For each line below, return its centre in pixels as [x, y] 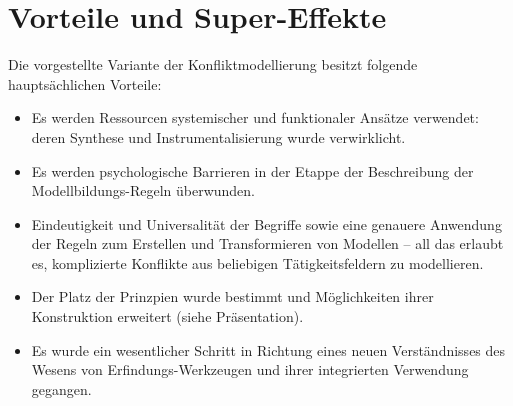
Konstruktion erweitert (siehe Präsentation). [167, 316]
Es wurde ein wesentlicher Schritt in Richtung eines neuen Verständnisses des [268, 349]
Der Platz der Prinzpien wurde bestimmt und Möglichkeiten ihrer [232, 296]
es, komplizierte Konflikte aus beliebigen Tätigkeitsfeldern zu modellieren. [257, 262]
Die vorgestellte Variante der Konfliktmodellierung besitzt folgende [213, 64]
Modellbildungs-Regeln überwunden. [143, 190]
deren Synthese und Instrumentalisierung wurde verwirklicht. [218, 136]
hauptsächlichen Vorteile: [85, 83]
